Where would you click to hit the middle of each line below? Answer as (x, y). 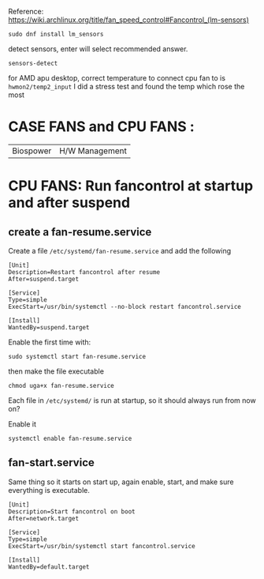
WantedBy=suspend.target (49, 327)
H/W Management (93, 151)
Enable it (22, 424)
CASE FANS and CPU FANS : (101, 127)
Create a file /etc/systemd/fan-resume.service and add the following (120, 250)
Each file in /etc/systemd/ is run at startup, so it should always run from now (132, 400)
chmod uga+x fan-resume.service (61, 385)
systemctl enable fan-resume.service (70, 438)
